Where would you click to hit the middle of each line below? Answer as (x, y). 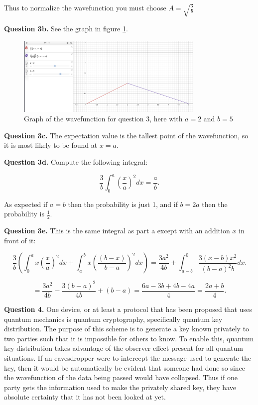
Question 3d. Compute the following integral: (76, 161)
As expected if (26, 204)
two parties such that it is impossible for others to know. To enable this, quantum (129, 338)
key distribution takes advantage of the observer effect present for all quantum (124, 348)
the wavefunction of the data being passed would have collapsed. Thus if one (121, 377)
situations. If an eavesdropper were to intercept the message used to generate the (128, 358)
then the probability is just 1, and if (123, 204)
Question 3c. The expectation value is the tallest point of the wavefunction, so (126, 135)
